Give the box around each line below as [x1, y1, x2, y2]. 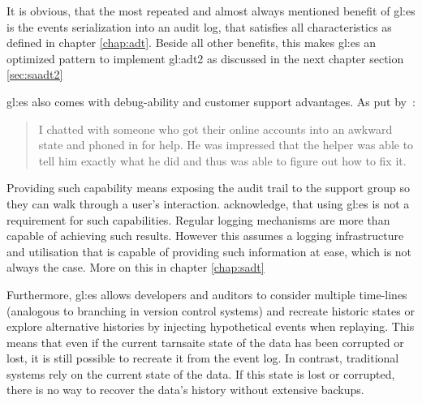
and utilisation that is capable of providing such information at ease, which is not [6, 242, 412, 259]
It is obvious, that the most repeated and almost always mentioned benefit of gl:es [6, 2, 416, 19]
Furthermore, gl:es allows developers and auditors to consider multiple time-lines [6, 285, 407, 302]
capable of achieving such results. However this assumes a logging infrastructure [6, 227, 404, 244]
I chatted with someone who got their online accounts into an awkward [38, 120, 393, 137]
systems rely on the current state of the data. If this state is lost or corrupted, [6, 365, 395, 382]
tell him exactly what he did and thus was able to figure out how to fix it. [38, 152, 407, 169]
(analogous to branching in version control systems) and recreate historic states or [6, 302, 415, 319]
